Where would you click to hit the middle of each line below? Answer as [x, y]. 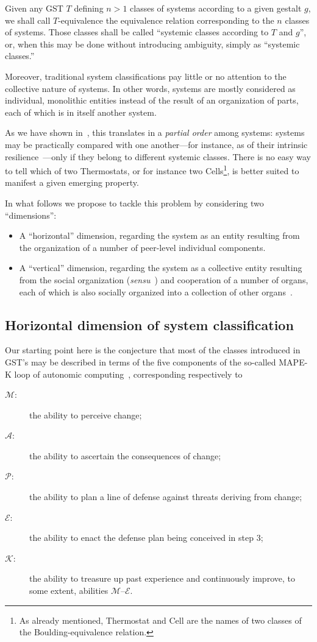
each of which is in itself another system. [81, 112]
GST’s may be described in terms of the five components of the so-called [141, 362]
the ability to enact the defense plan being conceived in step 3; [146, 538]
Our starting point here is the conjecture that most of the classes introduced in [153, 350]
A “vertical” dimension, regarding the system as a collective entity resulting [161, 268]
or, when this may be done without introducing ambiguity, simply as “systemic [152, 44]
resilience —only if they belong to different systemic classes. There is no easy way [158, 156]
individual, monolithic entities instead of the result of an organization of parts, [152, 100]
